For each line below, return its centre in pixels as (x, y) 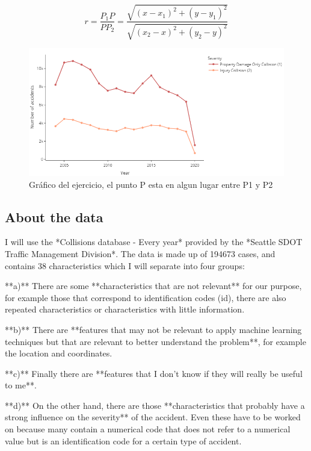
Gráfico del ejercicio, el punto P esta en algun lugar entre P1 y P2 (151, 184)
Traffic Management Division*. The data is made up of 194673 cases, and (140, 253)
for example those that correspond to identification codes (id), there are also (146, 297)
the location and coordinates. (59, 353)
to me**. (21, 385)
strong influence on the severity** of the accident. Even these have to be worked (153, 417)
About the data (54, 216)
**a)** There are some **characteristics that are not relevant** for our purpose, (153, 286)
